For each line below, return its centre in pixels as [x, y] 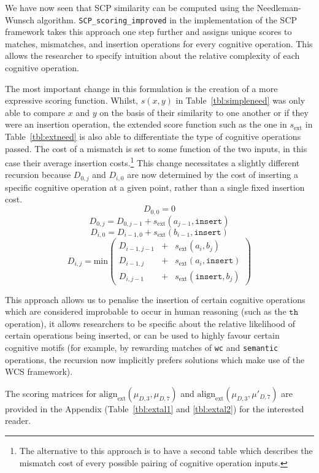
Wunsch [20, 19]
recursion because [38, 175]
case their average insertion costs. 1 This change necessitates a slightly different [152, 162]
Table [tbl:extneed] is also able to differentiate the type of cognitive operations [153, 136]
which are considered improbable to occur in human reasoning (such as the [146, 311]
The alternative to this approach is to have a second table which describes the [166, 451]
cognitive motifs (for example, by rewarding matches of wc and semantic [142, 347]
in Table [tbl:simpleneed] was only [240, 100]
